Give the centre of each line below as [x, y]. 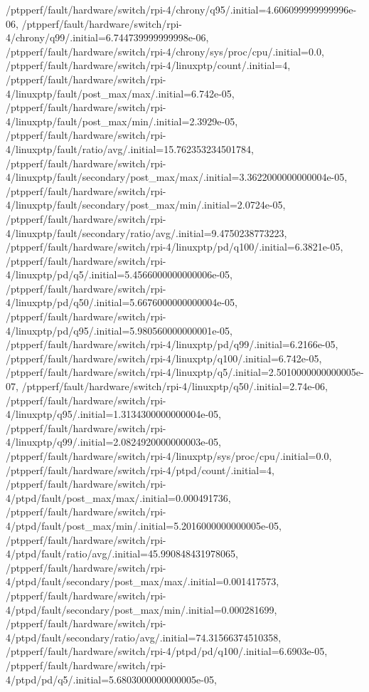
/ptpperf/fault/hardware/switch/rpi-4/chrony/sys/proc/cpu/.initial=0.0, [165, 51]
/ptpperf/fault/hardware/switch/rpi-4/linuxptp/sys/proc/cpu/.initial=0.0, [169, 456]
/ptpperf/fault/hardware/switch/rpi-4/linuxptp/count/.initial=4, [148, 65]
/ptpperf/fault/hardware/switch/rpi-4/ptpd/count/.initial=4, [140, 470]
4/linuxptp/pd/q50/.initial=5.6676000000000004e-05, [122, 302]
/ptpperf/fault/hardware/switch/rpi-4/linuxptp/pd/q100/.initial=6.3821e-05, [175, 247]
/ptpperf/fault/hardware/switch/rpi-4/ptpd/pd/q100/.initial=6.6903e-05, [167, 651]
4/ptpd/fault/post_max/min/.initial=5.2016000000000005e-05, [144, 525]
